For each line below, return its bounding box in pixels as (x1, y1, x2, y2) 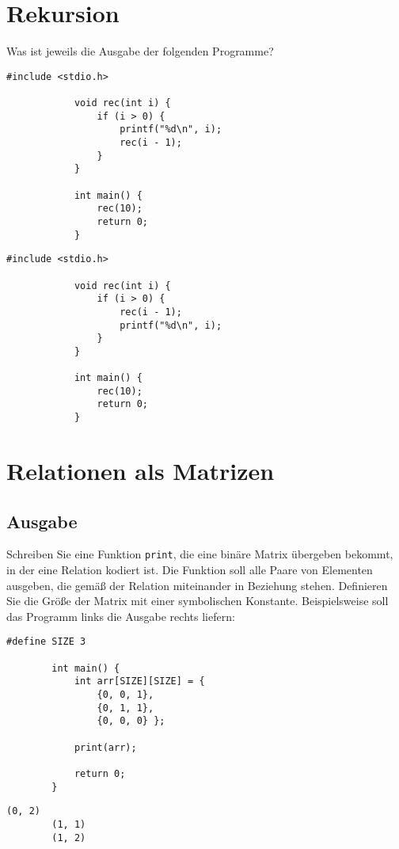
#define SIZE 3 (6, 636, 86, 648)
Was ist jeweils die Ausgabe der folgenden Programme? (6, 43, 274, 59)
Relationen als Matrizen (6, 454, 275, 486)
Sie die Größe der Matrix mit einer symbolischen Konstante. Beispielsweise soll (6, 592, 389, 609)
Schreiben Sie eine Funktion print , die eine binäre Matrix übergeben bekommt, (6, 546, 393, 562)
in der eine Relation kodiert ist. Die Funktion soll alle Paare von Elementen (6, 562, 373, 578)
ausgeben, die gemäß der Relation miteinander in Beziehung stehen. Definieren (6, 577, 388, 593)
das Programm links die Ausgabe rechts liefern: (6, 607, 235, 624)
